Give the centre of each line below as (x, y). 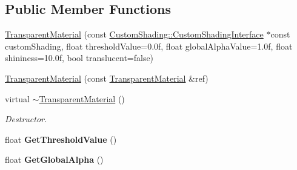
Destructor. (26, 119)
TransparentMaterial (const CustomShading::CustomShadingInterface (134, 34)
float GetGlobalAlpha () (54, 159)
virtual (17, 98)
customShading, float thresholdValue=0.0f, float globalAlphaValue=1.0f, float (149, 46)
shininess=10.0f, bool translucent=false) (79, 58)
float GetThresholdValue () (61, 139)
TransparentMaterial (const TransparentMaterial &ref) (107, 78)
